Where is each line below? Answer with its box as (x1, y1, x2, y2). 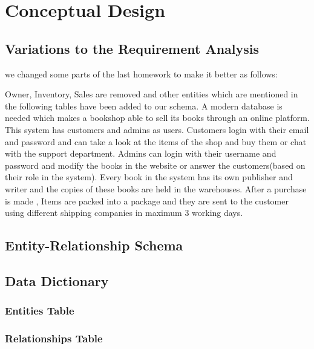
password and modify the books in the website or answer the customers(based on (5, 158, 306, 171)
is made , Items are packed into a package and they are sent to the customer (5, 194, 289, 207)
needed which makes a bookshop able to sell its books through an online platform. (5, 111, 310, 124)
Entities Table (5, 303, 74, 318)
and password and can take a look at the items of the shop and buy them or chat (5, 135, 307, 148)
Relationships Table (5, 331, 103, 346)
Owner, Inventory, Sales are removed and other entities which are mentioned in (5, 88, 298, 100)
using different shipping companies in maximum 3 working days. (5, 206, 243, 219)
